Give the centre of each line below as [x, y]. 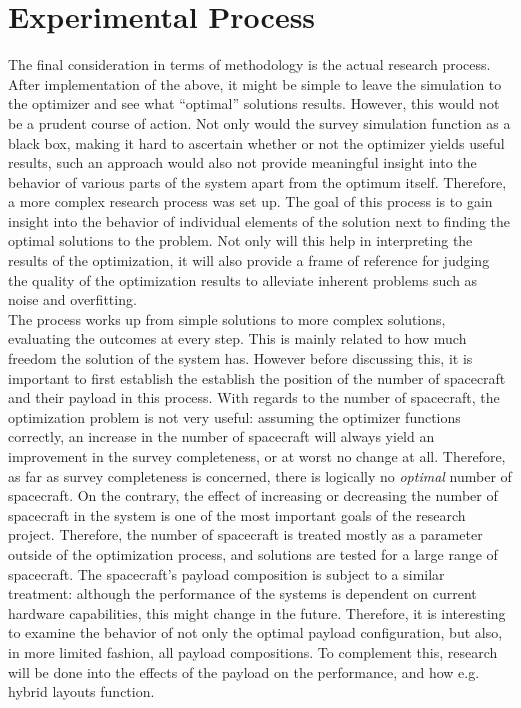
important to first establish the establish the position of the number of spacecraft [257, 377]
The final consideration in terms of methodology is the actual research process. [249, 64]
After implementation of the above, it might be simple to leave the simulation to [255, 83]
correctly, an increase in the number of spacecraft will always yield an [221, 436]
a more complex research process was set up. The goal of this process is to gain [250, 201]
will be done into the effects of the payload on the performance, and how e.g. [244, 671]
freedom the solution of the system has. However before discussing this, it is [240, 358]
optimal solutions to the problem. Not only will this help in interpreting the [240, 240]
